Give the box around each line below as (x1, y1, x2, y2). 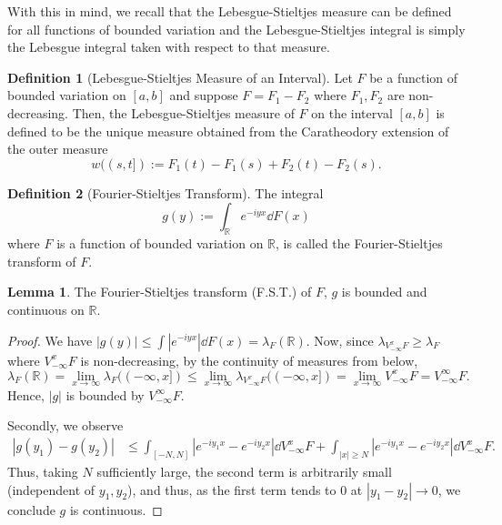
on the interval (311, 103, 393, 122)
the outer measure (7, 139, 108, 158)
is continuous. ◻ (69, 500, 163, 519)
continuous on (7, 299, 85, 318)
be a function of (369, 67, 458, 86)
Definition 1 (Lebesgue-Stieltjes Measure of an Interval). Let (7, 67, 353, 86)
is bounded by (65, 385, 145, 404)
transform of (7, 251, 76, 270)
